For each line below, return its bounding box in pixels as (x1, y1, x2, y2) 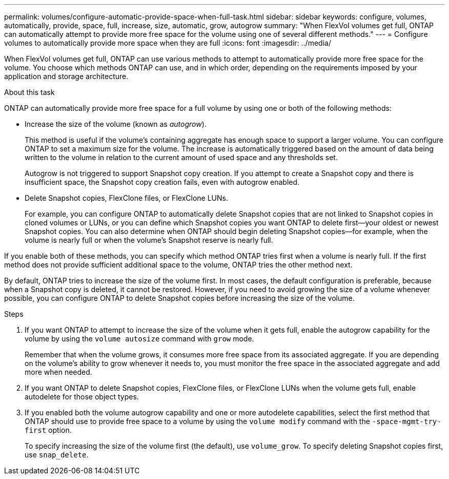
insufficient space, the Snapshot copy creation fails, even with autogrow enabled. (25, 178, 300, 186)
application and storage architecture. (4, 72, 129, 81)
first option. (25, 426, 72, 434)
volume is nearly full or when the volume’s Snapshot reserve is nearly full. (25, 236, 273, 244)
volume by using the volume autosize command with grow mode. (25, 334, 254, 343)
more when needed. (25, 368, 92, 376)
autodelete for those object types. (25, 392, 139, 401)
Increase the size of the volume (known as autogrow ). (25, 120, 207, 128)
